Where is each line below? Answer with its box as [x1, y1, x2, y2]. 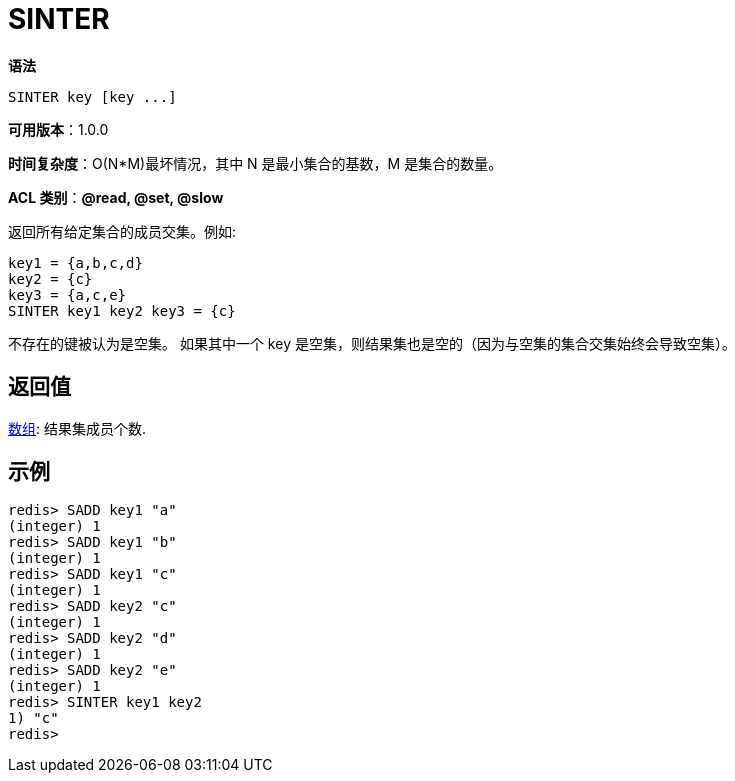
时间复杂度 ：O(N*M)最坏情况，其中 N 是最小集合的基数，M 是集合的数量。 [8, 154, 503, 172]
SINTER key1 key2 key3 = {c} [8, 302, 236, 319]
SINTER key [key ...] [8, 88, 177, 105]
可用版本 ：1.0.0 [8, 120, 109, 138]
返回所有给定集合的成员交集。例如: [8, 222, 237, 240]
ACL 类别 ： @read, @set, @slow [8, 188, 224, 206]
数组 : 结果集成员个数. [8, 419, 147, 437]
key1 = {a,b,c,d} [8, 254, 143, 271]
